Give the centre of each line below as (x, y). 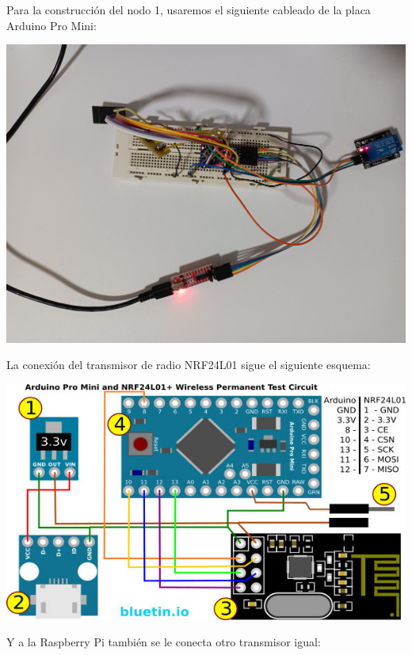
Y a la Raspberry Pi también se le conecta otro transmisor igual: (164, 642)
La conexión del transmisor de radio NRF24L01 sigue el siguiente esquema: (189, 365)
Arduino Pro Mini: (51, 25)
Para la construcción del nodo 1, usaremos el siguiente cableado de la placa (189, 10)
